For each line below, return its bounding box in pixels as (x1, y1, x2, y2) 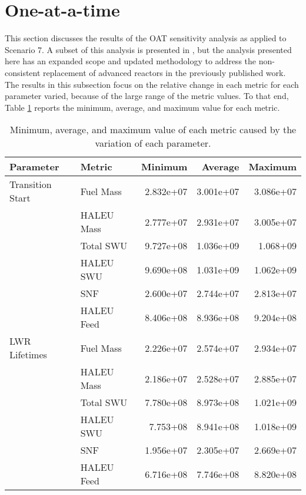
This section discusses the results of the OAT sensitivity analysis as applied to (5, 32, 287, 44)
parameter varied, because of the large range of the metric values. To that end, (5, 90, 289, 102)
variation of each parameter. (95, 136, 211, 150)
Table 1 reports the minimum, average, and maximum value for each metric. (5, 101, 280, 113)
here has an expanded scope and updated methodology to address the (5, 55, 257, 67)
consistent (5, 66, 41, 78)
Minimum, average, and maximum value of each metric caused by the (9, 123, 297, 137)
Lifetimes (9, 348, 47, 362)
